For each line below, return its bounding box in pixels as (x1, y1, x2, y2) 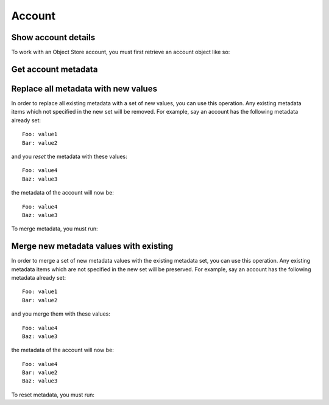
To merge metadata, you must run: (11, 225, 98, 232)
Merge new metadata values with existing (11, 241, 174, 252)
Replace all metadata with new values (11, 83, 158, 94)
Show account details (11, 32, 96, 43)
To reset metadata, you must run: (11, 391, 94, 398)
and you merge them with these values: (11, 310, 111, 317)
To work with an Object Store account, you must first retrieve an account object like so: (11, 49, 230, 56)
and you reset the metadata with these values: (11, 153, 127, 160)
